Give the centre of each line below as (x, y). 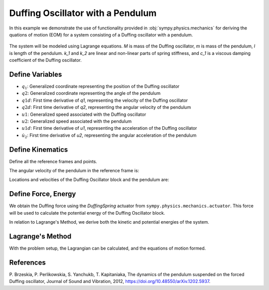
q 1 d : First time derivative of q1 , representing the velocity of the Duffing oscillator (105, 100)
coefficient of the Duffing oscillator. (46, 60)
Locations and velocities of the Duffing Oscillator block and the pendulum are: (89, 180)
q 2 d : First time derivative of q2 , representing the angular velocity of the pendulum (106, 107)
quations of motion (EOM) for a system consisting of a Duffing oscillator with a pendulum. (101, 34)
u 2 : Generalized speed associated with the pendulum (77, 121)
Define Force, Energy (43, 194)
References (27, 262)
